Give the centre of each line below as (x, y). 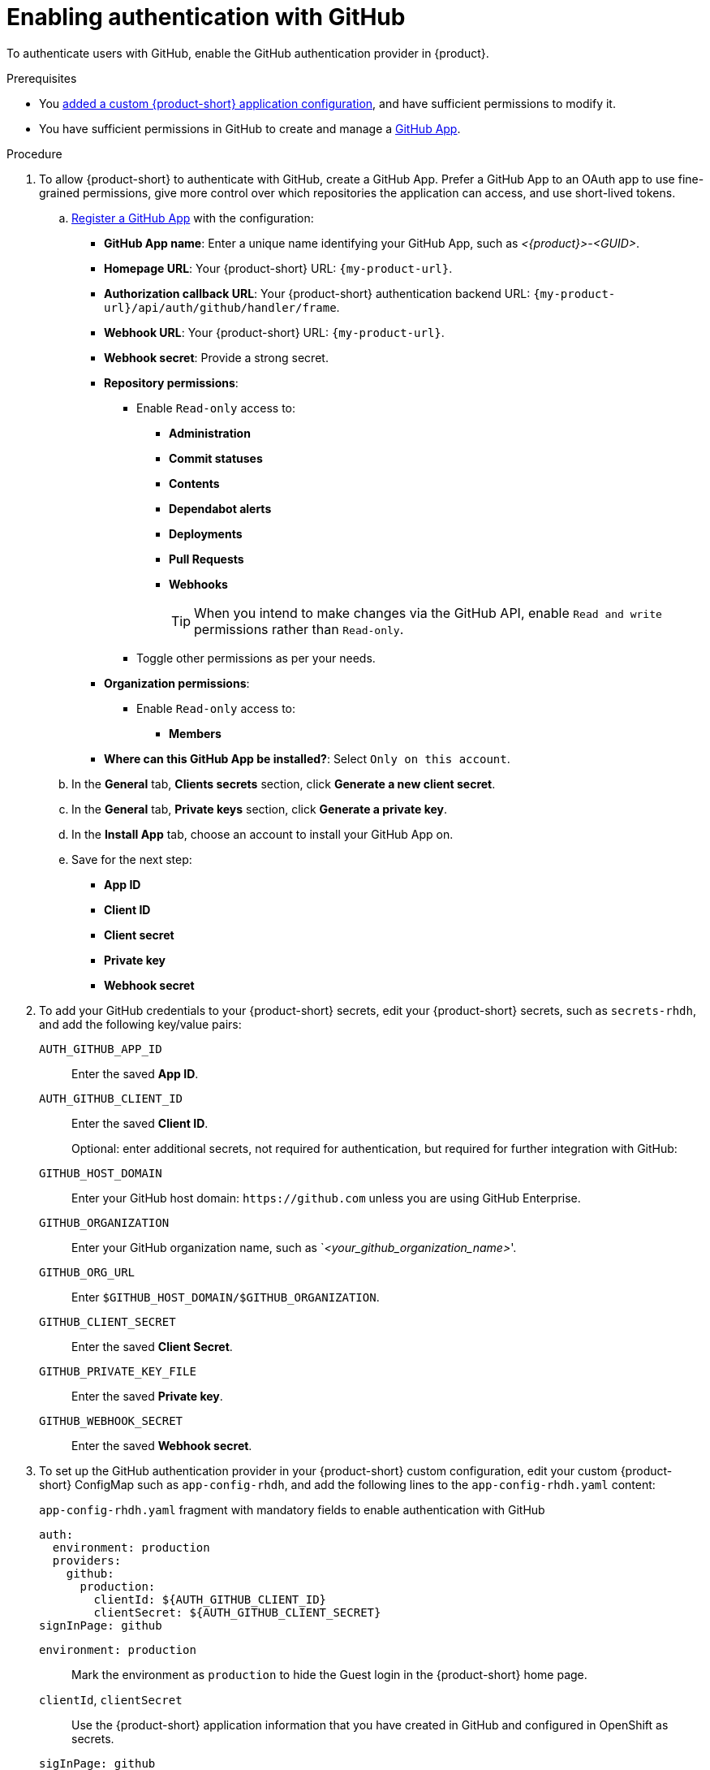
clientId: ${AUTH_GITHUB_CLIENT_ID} (210, 1599)
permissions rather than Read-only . (299, 629)
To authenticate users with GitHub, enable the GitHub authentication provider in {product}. (248, 53)
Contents (194, 483)
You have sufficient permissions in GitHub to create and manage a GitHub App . (250, 128)
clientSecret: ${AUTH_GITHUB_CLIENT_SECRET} (237, 1612)
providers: (87, 1560)
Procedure (34, 153)
